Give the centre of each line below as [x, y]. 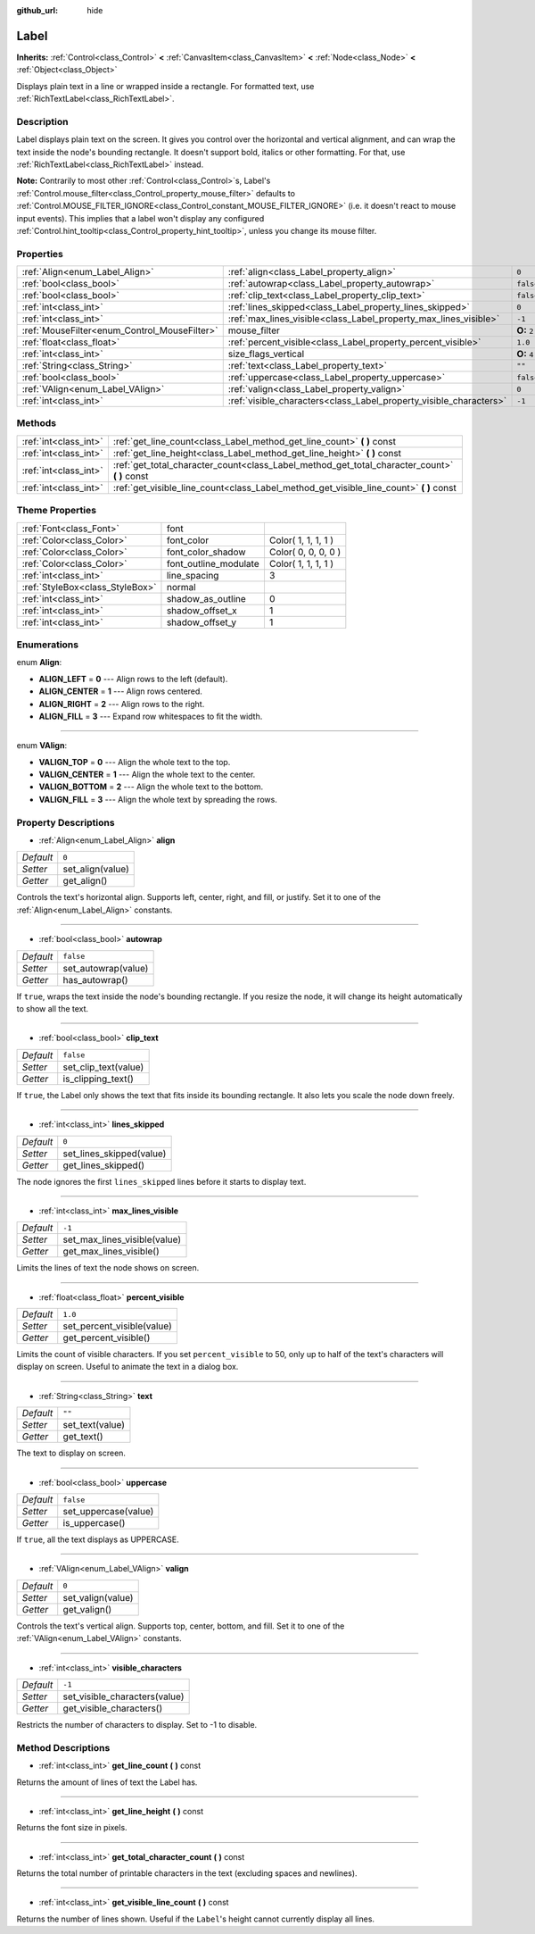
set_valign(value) [98, 1597]
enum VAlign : [41, 746]
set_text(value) [94, 1425]
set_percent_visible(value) [118, 1326]
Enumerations [48, 645]
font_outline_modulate [213, 563]
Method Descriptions [63, 1747]
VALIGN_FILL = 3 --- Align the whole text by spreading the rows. [158, 799]
